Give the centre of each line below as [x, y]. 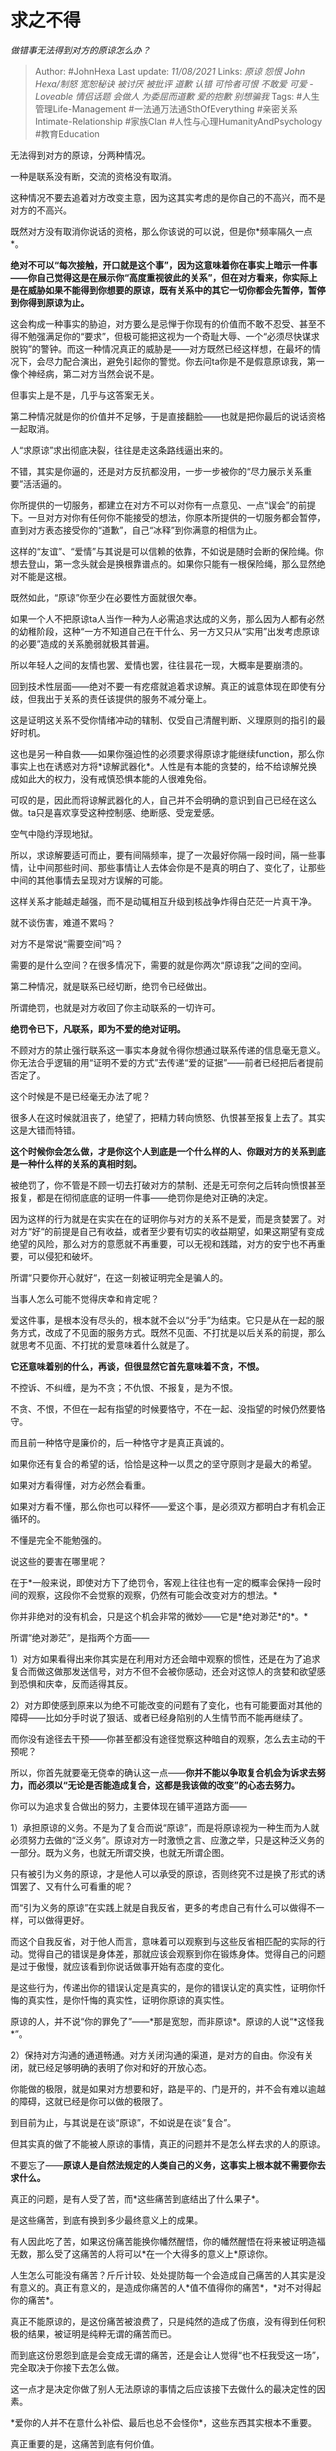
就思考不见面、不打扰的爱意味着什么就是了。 [102, 1345]
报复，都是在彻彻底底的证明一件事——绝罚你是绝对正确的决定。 [141, 1197]
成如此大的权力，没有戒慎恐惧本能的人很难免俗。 [111, 778]
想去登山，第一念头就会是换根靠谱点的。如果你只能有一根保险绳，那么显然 [163, 563]
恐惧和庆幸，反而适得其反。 [75, 1683]
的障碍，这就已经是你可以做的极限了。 [89, 2101]
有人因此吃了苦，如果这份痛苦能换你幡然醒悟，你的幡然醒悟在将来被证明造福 [168, 2241]
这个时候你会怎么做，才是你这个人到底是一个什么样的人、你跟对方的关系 [159, 1151]
